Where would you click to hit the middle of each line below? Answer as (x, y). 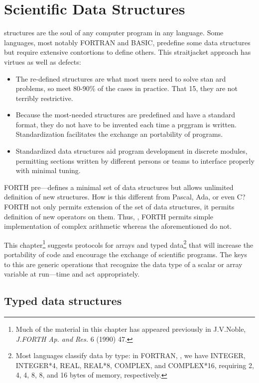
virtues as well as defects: (43, 61)
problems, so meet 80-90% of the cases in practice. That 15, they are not (127, 88)
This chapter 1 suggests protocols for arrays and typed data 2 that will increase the (129, 244)
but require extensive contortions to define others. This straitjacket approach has (128, 52)
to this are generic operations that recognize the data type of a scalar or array (123, 264)
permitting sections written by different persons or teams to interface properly (135, 160)
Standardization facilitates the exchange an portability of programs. (119, 134)
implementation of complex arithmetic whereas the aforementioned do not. (118, 226)
